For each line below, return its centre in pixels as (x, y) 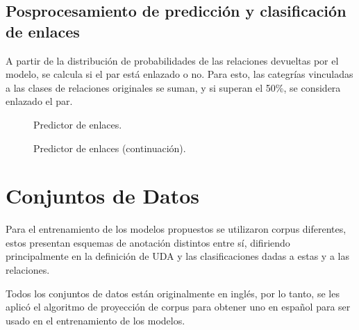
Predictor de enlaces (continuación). (110, 148)
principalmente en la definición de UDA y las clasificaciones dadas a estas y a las (177, 256)
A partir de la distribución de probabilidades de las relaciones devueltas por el (172, 60)
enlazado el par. (39, 101)
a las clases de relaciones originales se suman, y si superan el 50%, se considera (173, 87)
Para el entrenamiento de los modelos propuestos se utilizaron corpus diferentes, (176, 229)
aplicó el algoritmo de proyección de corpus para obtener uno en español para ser (178, 307)
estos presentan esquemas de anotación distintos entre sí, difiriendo (148, 242)
